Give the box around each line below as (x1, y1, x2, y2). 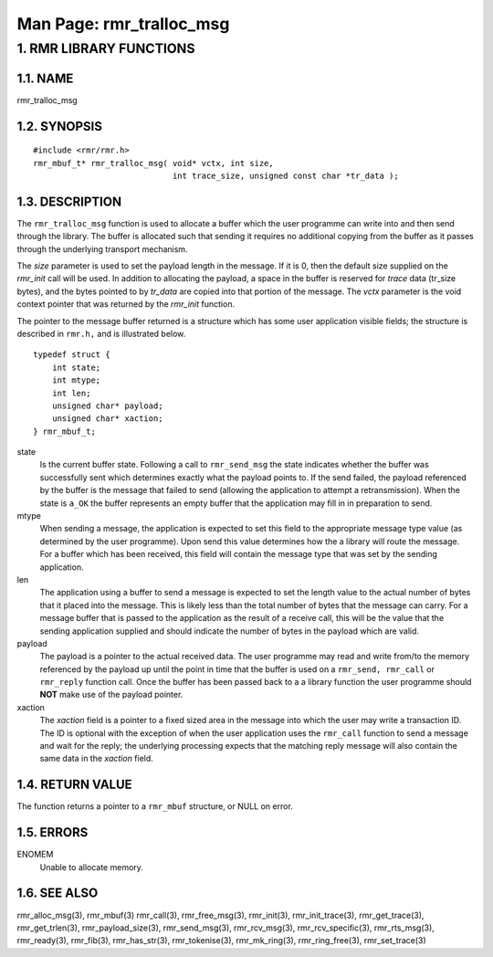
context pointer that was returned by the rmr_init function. (16, 299, 236, 310)
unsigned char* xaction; (51, 414, 163, 424)
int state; (51, 362, 101, 373)
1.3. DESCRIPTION (16, 194, 122, 209)
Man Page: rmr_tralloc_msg (16, 14, 230, 34)
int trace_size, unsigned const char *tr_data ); (172, 170, 399, 181)
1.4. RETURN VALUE (16, 777, 132, 793)
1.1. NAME (16, 70, 74, 86)
